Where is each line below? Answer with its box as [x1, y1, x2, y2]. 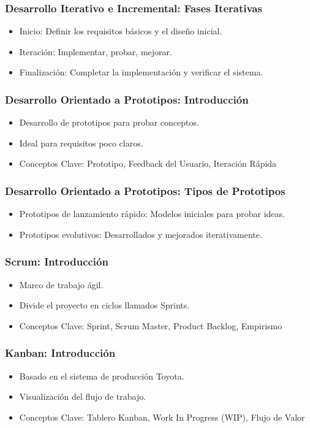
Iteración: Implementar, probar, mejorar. [19, 45, 172, 58]
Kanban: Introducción [5, 345, 116, 361]
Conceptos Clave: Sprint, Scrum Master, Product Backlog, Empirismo [19, 319, 282, 332]
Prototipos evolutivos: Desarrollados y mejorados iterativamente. [19, 227, 262, 240]
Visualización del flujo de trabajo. [19, 390, 146, 403]
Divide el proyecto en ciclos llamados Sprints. [19, 299, 190, 311]
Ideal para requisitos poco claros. [19, 136, 143, 149]
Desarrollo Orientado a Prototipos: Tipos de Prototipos [5, 183, 285, 198]
